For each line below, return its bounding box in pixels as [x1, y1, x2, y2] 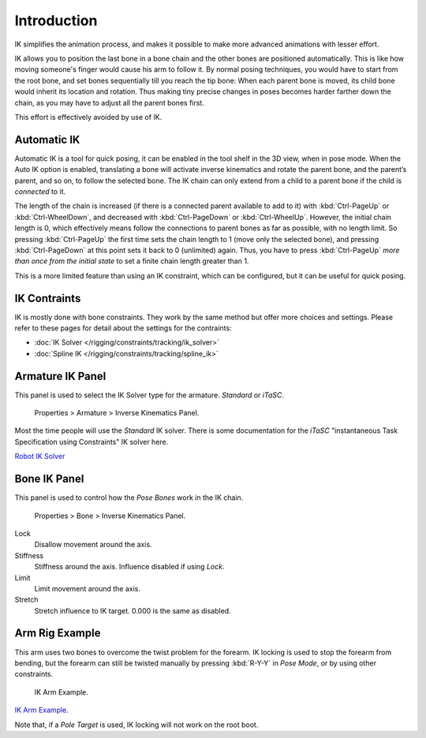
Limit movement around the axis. [34, 583, 141, 593]
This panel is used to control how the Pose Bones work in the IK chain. [14, 493, 244, 502]
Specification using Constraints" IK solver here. [14, 437, 169, 446]
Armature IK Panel [14, 369, 106, 382]
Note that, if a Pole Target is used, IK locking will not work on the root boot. [14, 720, 259, 729]
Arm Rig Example [14, 627, 101, 640]
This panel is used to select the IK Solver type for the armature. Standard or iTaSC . [14, 390, 284, 400]
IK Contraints [14, 292, 81, 305]
